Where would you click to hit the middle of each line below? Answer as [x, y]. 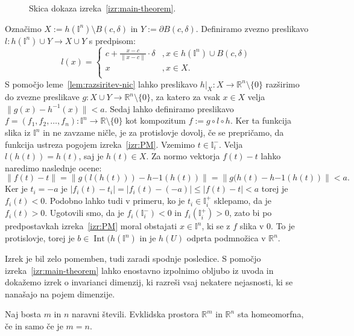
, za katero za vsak [185, 97]
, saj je [91, 156]
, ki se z [216, 226]
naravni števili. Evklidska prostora [135, 314]
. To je [283, 226]
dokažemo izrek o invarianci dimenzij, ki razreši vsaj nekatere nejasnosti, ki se [149, 282]
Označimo [23, 28]
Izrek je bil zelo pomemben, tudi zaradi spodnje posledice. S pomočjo [133, 258]
